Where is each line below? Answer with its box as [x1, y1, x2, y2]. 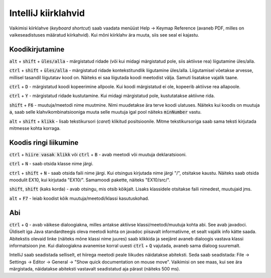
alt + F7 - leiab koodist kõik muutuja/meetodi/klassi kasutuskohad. [9, 195, 150, 201]
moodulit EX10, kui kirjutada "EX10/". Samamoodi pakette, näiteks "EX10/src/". [9, 177, 171, 183]
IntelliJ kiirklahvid [9, 8, 85, 19]
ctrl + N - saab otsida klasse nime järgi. [9, 161, 94, 167]
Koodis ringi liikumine [9, 138, 79, 147]
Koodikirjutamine [9, 45, 65, 54]
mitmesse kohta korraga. [9, 125, 61, 131]
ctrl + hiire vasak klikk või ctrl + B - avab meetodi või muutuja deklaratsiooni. [9, 151, 187, 157]
